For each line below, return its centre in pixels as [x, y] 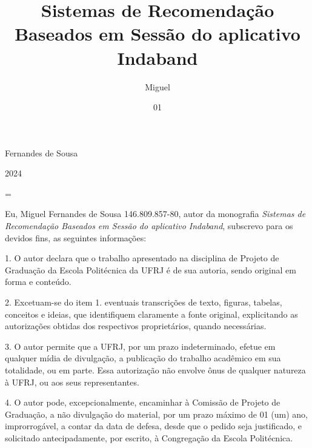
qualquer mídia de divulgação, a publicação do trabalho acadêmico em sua [143, 358]
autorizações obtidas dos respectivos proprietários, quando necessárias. [136, 326]
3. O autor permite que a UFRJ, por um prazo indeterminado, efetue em [140, 346]
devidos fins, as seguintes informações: [76, 237]
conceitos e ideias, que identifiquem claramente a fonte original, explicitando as [151, 314]
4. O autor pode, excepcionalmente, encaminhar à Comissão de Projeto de [143, 402]
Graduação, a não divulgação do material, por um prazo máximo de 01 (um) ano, [156, 414]
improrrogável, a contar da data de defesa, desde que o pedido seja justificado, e [154, 426]
